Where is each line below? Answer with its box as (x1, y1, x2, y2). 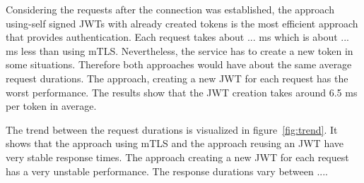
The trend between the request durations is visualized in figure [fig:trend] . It (6, 122, 338, 137)
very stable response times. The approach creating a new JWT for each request (6, 149, 349, 164)
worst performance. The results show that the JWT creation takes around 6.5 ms (6, 84, 358, 99)
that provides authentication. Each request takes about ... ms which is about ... (6, 30, 350, 44)
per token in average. (6, 99, 97, 113)
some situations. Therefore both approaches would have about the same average (6, 57, 352, 72)
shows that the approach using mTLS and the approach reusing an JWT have (6, 136, 344, 151)
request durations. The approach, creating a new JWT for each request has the (6, 70, 348, 85)
